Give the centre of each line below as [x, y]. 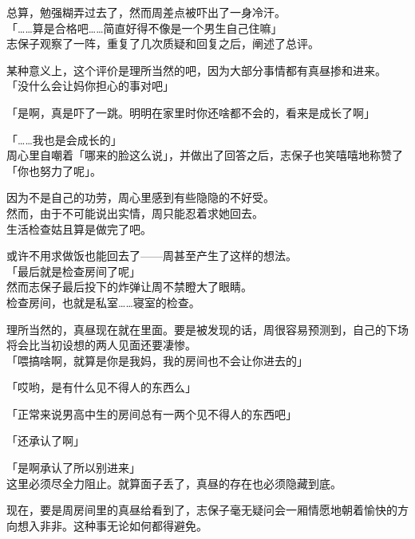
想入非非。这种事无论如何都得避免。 [112, 525]
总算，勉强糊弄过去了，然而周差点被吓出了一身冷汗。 [146, 12]
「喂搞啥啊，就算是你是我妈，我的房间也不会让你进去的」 [157, 360]
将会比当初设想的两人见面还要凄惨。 [101, 345]
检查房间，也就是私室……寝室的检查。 [103, 302]
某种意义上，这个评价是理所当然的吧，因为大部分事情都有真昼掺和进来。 [196, 70]
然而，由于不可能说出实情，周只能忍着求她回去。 [135, 212]
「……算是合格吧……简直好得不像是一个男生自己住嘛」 [144, 28]
